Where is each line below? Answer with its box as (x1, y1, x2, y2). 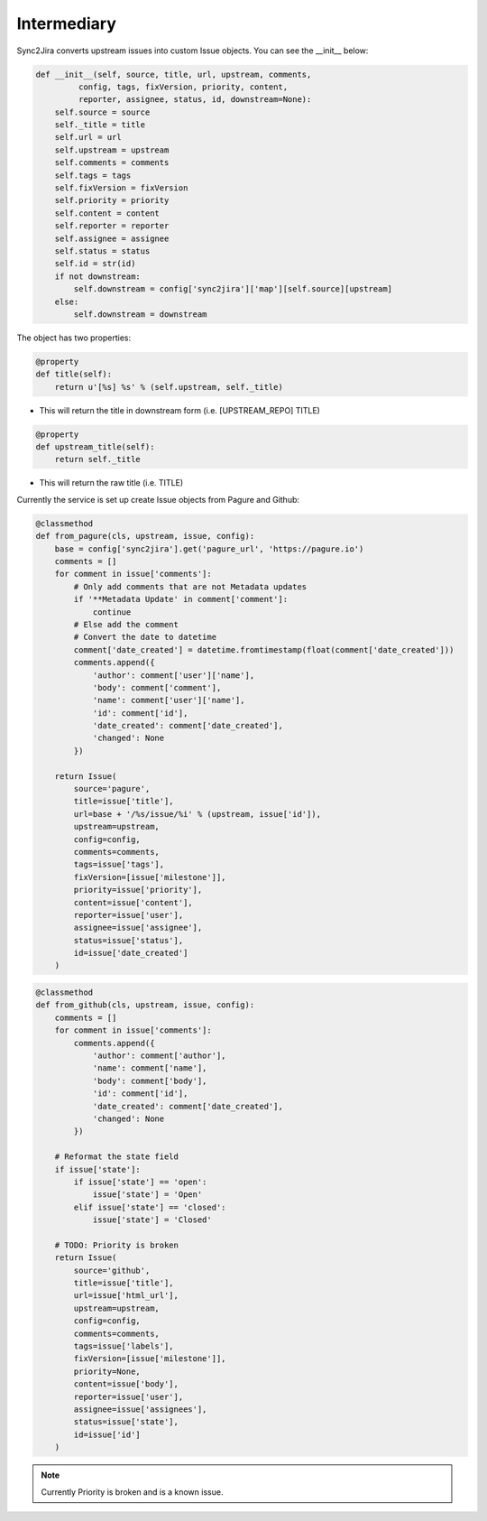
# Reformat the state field (54, 1152, 179, 1162)
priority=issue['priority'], (73, 885, 203, 895)
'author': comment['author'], (92, 1051, 226, 1061)
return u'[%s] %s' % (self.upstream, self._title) (54, 382, 283, 392)
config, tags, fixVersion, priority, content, (78, 81, 289, 92)
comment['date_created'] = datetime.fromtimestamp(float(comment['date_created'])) (73, 645, 455, 654)
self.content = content (54, 208, 160, 218)
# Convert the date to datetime (73, 632, 216, 643)
